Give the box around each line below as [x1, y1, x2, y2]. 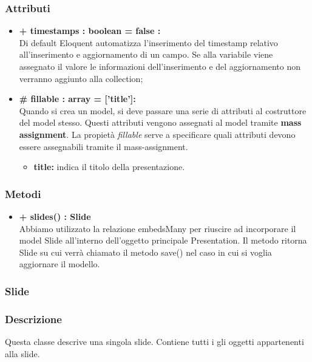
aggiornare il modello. [19, 258, 100, 270]
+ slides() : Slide [19, 210, 91, 222]
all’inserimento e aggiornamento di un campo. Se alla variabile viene [19, 48, 273, 61]
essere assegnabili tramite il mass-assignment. [19, 140, 188, 152]
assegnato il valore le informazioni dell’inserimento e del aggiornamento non [19, 60, 300, 72]
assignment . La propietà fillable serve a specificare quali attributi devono [19, 128, 296, 140]
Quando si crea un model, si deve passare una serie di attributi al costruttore [19, 104, 307, 117]
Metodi [5, 186, 41, 201]
